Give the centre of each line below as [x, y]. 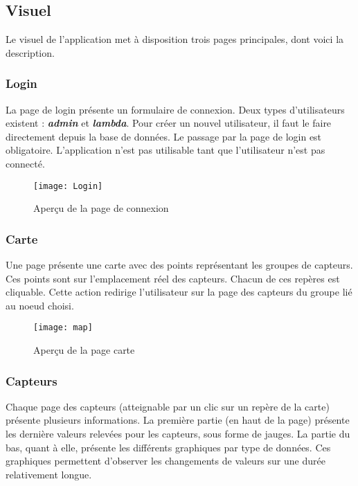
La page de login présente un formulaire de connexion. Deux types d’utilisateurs [175, 109]
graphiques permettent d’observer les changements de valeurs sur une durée [165, 461]
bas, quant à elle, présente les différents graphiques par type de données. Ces [168, 447]
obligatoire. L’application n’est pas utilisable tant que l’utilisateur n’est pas [165, 150]
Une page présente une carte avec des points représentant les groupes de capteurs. [179, 265]
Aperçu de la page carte [84, 350]
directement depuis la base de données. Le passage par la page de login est [164, 136]
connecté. [25, 163]
